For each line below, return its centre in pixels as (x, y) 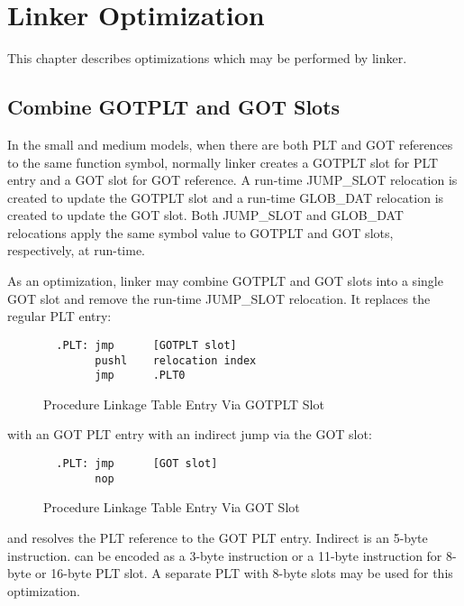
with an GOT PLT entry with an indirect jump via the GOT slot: (190, 434)
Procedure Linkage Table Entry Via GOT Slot (172, 507)
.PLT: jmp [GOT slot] (137, 464)
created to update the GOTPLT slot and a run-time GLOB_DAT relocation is (226, 197)
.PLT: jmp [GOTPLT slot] (146, 345)
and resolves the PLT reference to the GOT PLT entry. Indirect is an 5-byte (218, 537)
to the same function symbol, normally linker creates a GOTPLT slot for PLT (223, 162)
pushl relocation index (176, 360)
